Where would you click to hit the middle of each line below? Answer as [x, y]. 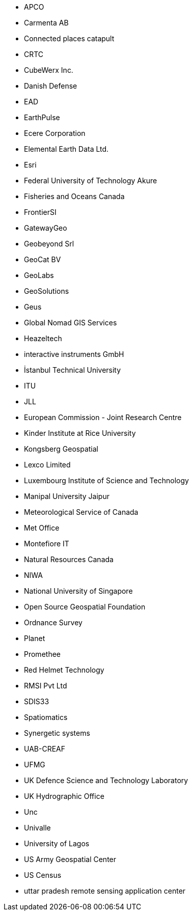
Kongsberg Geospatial [61, 449]
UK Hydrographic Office [64, 796]
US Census [43, 875]
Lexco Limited [47, 465]
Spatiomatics [46, 717]
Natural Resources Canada [69, 559]
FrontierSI [40, 212]
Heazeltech [43, 338]
